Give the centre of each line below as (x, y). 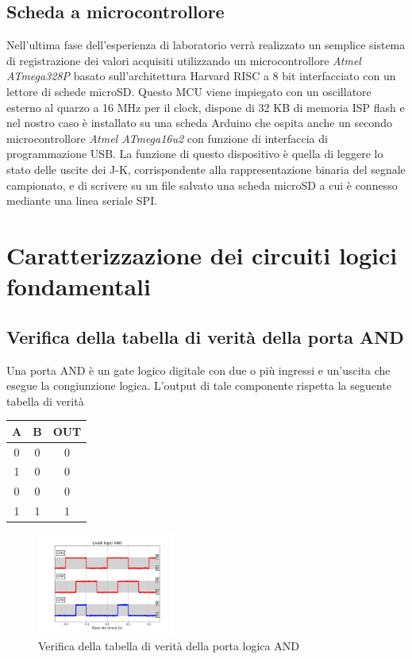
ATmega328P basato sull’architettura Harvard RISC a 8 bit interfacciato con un (201, 76)
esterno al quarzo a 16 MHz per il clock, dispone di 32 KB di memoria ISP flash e (206, 107)
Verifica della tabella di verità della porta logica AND (169, 646)
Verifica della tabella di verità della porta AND (205, 336)
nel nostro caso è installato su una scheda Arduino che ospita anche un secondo (199, 123)
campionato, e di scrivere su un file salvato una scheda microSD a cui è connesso (202, 185)
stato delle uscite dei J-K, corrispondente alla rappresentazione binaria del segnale (206, 169)
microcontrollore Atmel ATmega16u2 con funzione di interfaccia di (167, 138)
